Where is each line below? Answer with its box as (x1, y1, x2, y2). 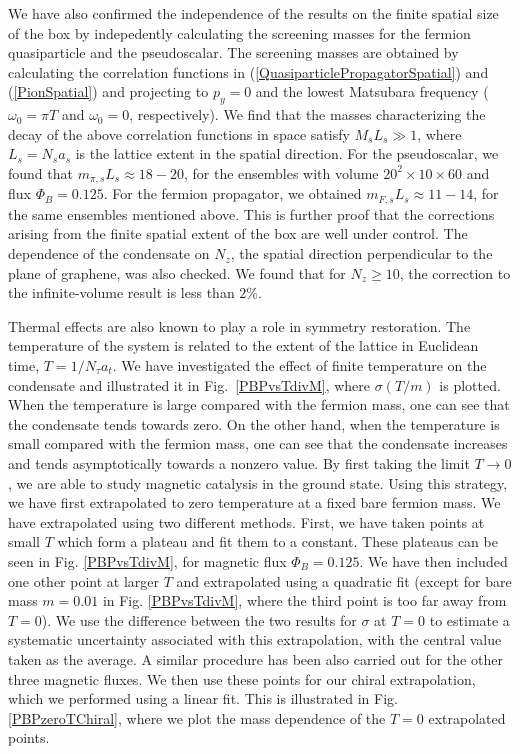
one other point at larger (8, 570, 160, 591)
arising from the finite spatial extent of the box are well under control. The (8, 223, 468, 244)
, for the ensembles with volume (183, 162, 379, 183)
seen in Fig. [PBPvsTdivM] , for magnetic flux (8, 550, 287, 571)
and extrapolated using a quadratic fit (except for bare (176, 570, 512, 591)
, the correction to (399, 262, 511, 283)
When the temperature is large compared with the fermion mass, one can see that (8, 394, 510, 415)
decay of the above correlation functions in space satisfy (8, 123, 350, 144)
